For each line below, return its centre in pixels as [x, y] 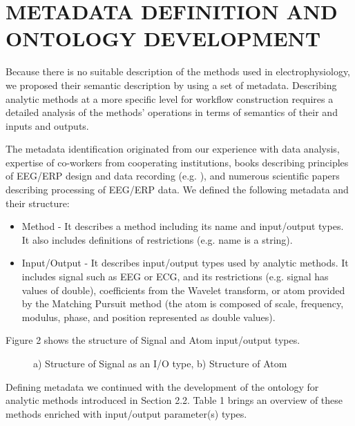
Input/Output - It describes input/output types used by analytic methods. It [185, 263]
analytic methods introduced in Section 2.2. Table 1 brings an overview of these [174, 400]
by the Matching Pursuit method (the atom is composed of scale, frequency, [183, 303]
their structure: [38, 203]
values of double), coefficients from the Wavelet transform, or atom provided [183, 290]
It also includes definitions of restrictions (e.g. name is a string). [157, 239]
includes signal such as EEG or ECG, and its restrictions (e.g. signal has [175, 277]
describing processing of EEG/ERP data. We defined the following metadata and [177, 190]
